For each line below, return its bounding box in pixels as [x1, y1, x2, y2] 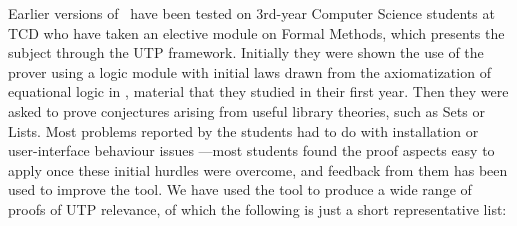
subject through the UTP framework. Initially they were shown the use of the [8, 42, 484, 63]
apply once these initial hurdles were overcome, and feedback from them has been [8, 159, 508, 180]
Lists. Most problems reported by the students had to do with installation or [8, 120, 479, 141]
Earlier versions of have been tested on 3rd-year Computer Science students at [8, 3, 495, 23]
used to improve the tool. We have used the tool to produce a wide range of [8, 179, 472, 200]
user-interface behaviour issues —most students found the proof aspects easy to [8, 140, 495, 161]
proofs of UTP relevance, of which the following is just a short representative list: [8, 198, 507, 219]
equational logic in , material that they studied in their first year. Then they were [8, 81, 509, 102]
